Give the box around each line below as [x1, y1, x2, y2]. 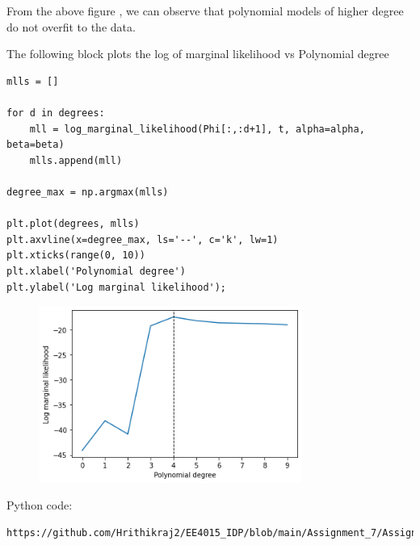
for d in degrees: [6, 107, 105, 119]
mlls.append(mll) [29, 154, 123, 166]
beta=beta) [6, 139, 65, 151]
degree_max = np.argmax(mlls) [6, 186, 169, 198]
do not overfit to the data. [6, 18, 136, 35]
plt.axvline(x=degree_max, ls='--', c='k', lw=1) [6, 233, 279, 245]
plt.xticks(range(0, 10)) [6, 249, 145, 262]
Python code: [6, 497, 73, 514]
